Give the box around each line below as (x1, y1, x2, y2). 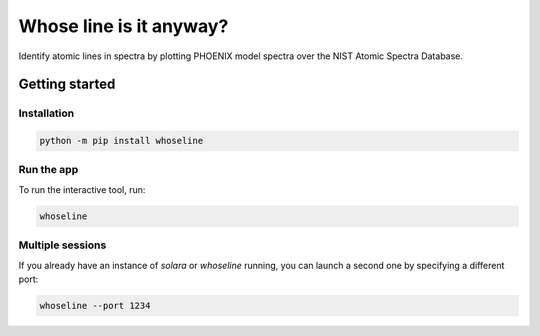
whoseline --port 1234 (39, 300, 151, 311)
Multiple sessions (18, 238, 107, 252)
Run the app (18, 163, 79, 177)
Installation (18, 106, 75, 120)
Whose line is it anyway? (18, 15, 229, 37)
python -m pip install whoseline (39, 135, 204, 147)
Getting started (18, 76, 116, 93)
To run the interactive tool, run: (18, 183, 146, 195)
